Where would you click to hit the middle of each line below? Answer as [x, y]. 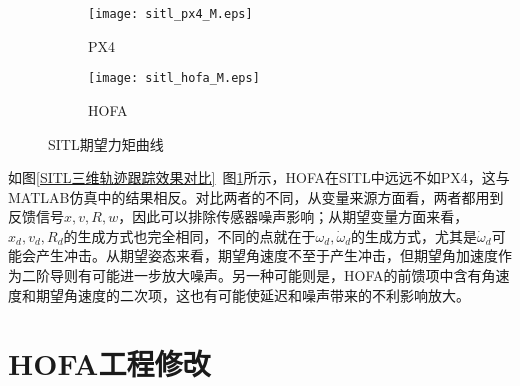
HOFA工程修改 [109, 363]
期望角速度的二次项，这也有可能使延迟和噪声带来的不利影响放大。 [252, 294]
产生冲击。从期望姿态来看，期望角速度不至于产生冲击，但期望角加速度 [266, 255]
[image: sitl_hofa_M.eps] [174, 78]
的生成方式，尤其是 [414, 235]
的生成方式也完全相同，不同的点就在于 [189, 235]
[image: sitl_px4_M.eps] [170, 14]
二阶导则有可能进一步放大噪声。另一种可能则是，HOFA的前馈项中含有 [251, 275]
